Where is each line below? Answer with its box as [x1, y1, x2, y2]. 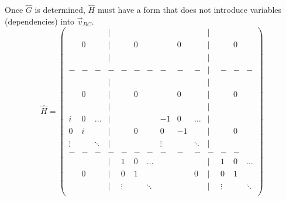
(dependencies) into [5, 15, 75, 27]
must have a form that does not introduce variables [97, 4, 282, 16]
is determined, [35, 4, 85, 16]
